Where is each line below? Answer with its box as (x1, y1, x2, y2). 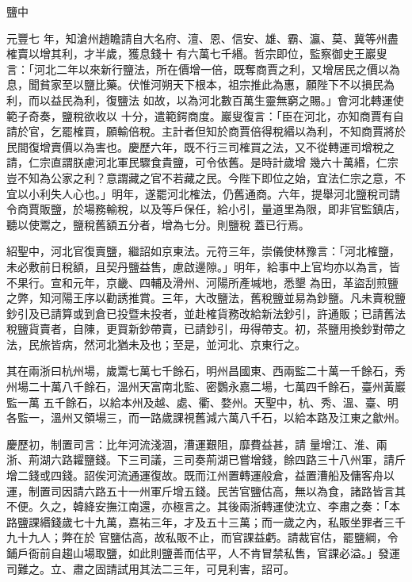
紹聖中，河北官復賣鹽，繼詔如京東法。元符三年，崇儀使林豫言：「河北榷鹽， (6, 243, 400, 259)
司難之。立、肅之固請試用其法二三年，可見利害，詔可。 (6, 560, 295, 576)
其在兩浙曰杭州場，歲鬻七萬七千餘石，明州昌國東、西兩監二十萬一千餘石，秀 (6, 362, 406, 379)
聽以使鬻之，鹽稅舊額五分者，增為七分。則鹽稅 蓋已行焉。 (6, 216, 310, 232)
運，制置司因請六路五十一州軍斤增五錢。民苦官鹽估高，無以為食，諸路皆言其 (6, 482, 406, 499)
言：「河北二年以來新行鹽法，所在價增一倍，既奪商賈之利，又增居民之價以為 (6, 60, 400, 77)
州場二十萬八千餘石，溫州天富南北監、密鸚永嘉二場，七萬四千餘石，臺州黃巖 (6, 378, 406, 395)
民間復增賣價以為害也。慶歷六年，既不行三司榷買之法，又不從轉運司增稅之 (6, 138, 395, 155)
